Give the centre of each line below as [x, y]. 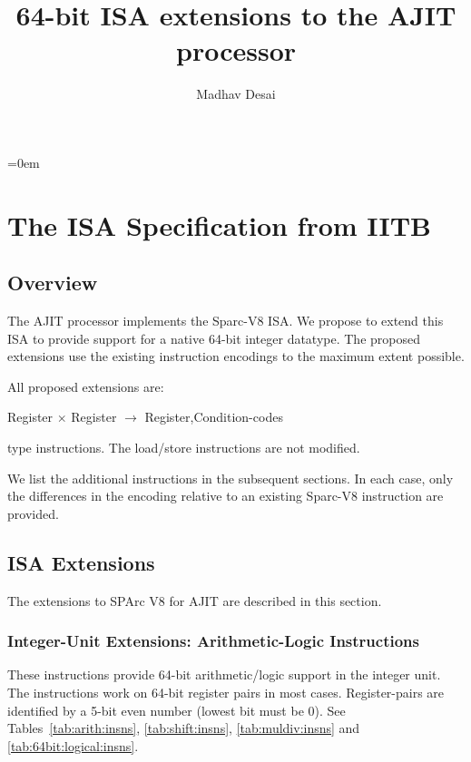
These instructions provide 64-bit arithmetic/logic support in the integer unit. [224, 674]
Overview [53, 283]
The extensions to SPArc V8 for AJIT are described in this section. [195, 600]
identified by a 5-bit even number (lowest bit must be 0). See [177, 710]
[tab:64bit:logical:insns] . [73, 745]
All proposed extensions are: [86, 386]
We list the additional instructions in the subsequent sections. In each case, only [231, 478]
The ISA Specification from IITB [219, 225]
